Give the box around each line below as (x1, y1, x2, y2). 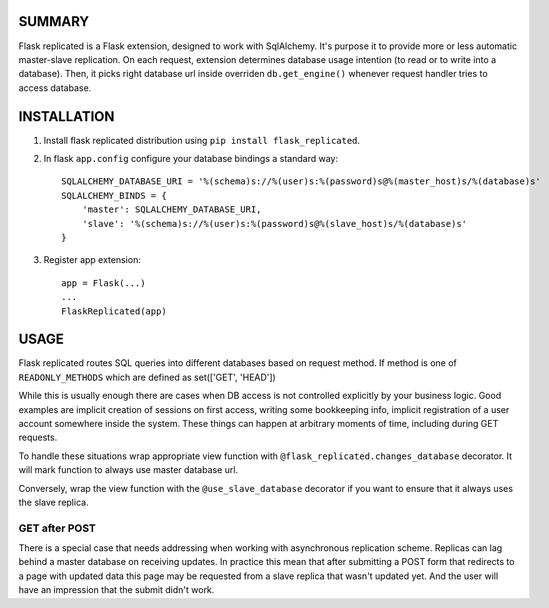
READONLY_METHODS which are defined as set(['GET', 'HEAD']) (18, 371, 277, 383)
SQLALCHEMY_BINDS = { (61, 190, 167, 201)
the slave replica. (18, 496, 89, 508)
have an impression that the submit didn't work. (18, 584, 215, 596)
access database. (18, 81, 92, 94)
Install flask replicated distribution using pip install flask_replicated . (43, 134, 360, 146)
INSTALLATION (18, 108, 115, 125)
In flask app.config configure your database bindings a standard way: (43, 152, 339, 164)
